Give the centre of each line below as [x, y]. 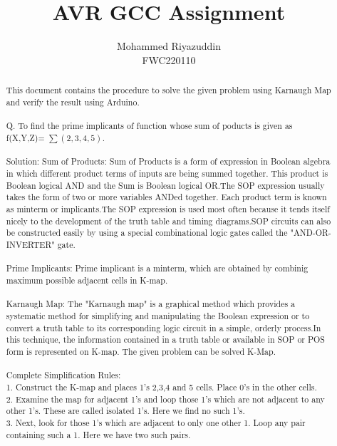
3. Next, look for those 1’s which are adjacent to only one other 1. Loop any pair [156, 422]
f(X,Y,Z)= [25, 137]
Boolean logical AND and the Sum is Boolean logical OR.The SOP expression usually [165, 185]
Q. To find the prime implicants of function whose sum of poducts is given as [149, 126]
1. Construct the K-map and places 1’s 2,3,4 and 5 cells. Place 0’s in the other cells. [161, 387]
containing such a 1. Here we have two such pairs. [98, 434]
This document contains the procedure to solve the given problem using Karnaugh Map [168, 90]
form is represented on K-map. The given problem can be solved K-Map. [141, 351]
